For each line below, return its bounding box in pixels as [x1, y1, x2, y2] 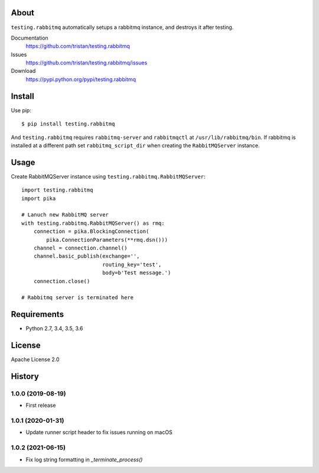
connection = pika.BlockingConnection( [33, 228, 149, 235]
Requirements [11, 309, 64, 319]
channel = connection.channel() [33, 244, 128, 251]
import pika [21, 195, 56, 202]
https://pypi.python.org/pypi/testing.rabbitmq [25, 76, 136, 83]
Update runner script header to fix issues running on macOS [25, 429, 172, 436]
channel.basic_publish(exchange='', [33, 253, 140, 260]
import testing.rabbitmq [21, 187, 93, 193]
